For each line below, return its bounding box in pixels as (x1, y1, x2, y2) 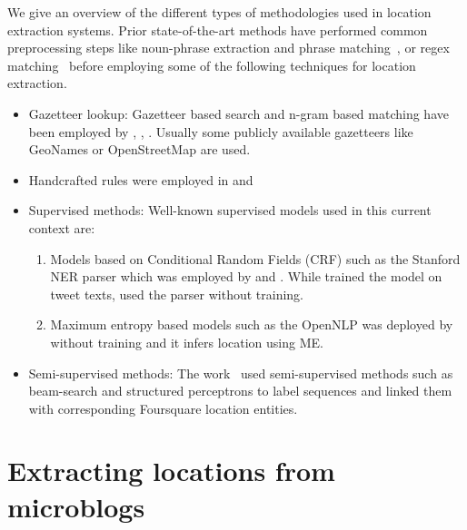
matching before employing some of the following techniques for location (7, 55, 416, 74)
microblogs (7, 487, 145, 525)
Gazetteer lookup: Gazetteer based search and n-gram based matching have (28, 103, 449, 123)
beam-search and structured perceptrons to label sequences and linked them (28, 381, 452, 400)
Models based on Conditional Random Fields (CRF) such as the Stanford (50, 249, 461, 268)
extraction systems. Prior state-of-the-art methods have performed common (7, 20, 428, 39)
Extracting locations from (7, 452, 335, 489)
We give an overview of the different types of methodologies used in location (7, 3, 432, 21)
